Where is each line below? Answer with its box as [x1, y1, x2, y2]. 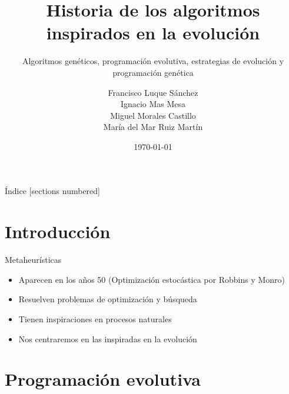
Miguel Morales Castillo [110, 109, 196, 121]
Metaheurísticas [5, 253, 62, 266]
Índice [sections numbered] [5, 185, 100, 197]
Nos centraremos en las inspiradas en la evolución [18, 332, 197, 345]
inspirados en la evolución [46, 21, 260, 45]
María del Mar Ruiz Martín [103, 121, 203, 133]
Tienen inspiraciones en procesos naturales [18, 312, 172, 325]
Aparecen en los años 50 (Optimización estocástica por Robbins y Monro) [18, 273, 285, 285]
